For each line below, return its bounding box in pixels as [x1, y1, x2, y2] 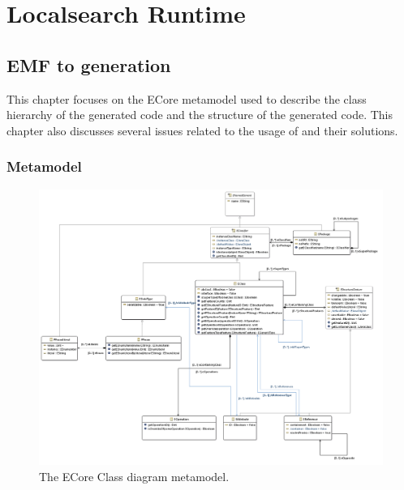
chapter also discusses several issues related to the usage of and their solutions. [6, 121, 398, 138]
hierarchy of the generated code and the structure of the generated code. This [6, 106, 393, 123]
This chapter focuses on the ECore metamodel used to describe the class [6, 90, 367, 107]
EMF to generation [6, 52, 171, 77]
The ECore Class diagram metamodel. [39, 467, 230, 484]
